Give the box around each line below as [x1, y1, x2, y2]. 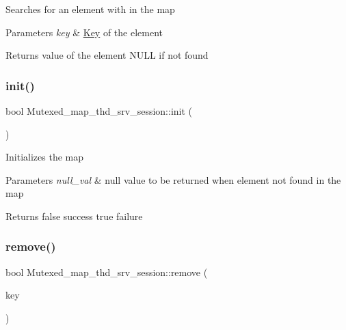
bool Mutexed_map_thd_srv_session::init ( [5, 104, 192, 118]
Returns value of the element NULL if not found [5, 48, 209, 62]
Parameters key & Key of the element [5, 25, 163, 39]
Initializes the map [5, 150, 84, 164]
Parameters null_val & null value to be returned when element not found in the [5, 172, 341, 187]
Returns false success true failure [5, 208, 143, 223]
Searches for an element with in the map [5, 2, 175, 16]
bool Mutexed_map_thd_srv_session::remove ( [5, 264, 208, 279]
